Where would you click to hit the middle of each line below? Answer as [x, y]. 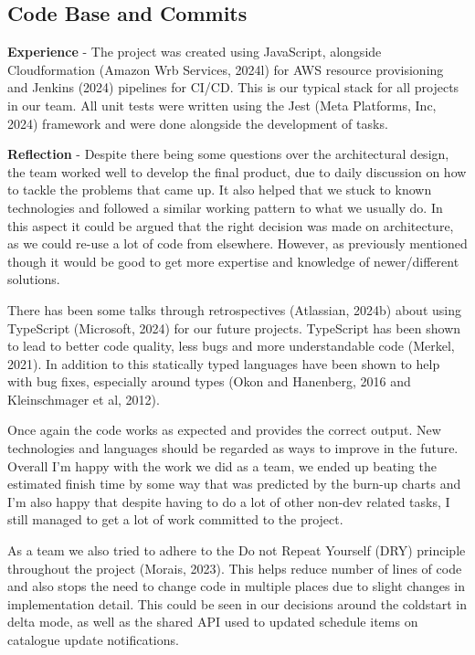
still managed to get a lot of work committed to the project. [175, 519]
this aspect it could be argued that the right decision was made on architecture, [231, 225]
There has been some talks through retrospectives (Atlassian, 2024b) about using [234, 309]
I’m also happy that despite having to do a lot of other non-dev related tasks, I [229, 501]
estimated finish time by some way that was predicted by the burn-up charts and [234, 484]
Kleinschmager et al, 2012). [84, 399]
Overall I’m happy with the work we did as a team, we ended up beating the [222, 465]
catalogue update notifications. [93, 640]
